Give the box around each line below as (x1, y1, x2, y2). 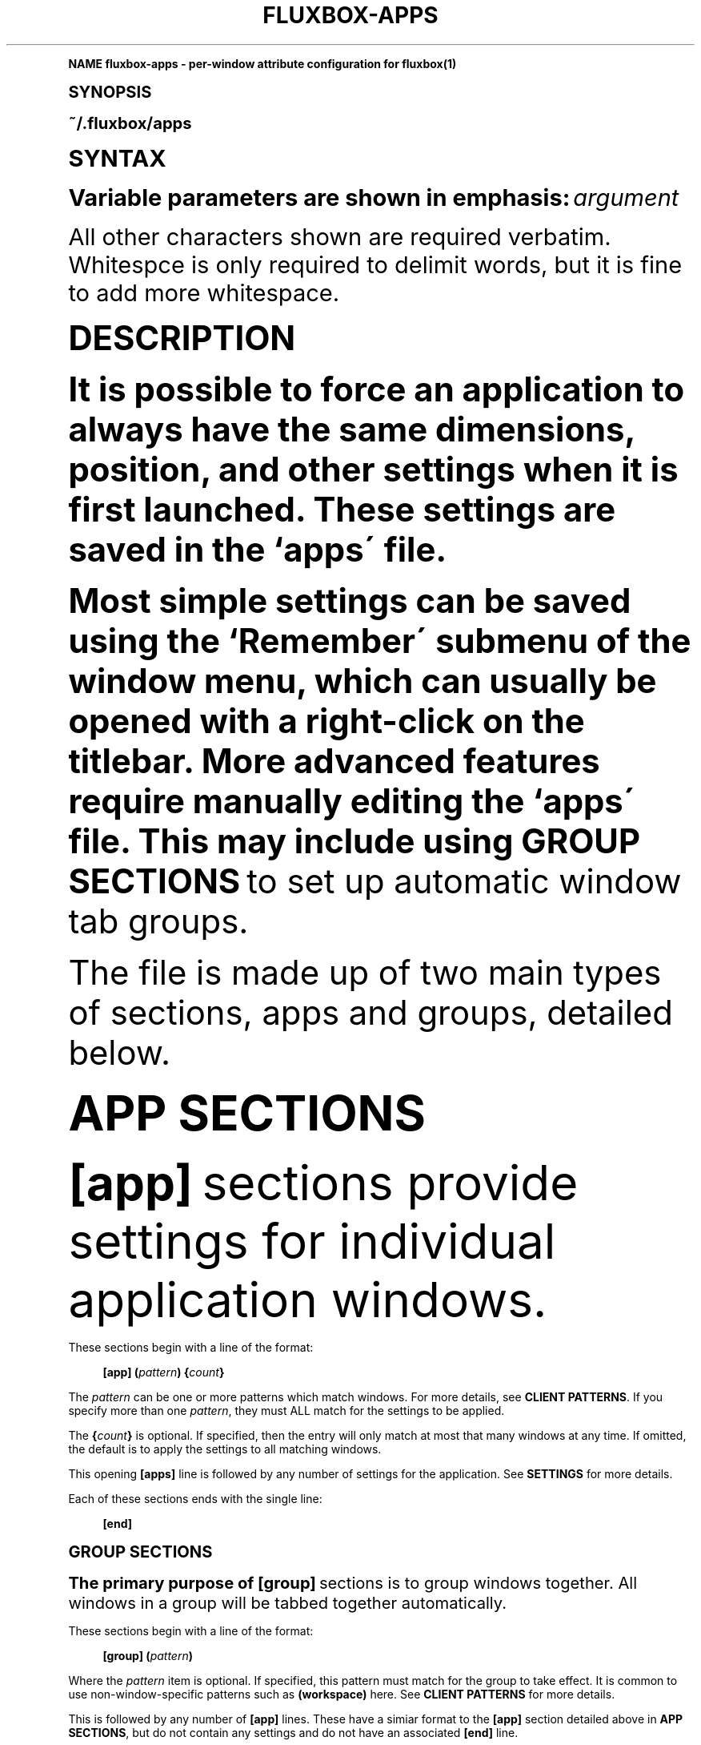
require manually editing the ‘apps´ (68, 780, 636, 821)
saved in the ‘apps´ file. (68, 529, 447, 570)
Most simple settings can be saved (68, 580, 631, 621)
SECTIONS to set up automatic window (68, 860, 682, 901)
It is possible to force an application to (68, 369, 685, 409)
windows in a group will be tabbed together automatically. (68, 1592, 507, 1613)
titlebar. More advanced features (68, 740, 600, 781)
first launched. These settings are (68, 489, 616, 530)
